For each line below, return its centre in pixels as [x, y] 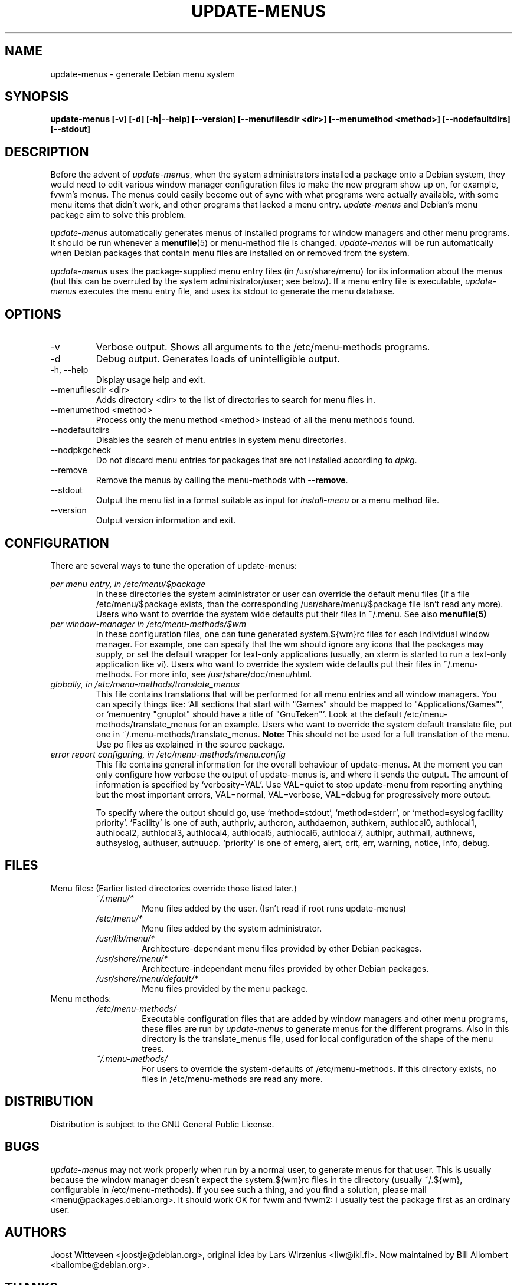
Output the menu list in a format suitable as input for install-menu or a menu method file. [268, 500]
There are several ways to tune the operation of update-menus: [174, 565]
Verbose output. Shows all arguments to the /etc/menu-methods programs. [263, 347]
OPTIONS [33, 314]
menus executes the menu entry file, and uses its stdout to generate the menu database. [222, 291]
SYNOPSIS [37, 97]
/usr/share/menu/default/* [147, 978]
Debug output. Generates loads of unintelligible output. [218, 359]
